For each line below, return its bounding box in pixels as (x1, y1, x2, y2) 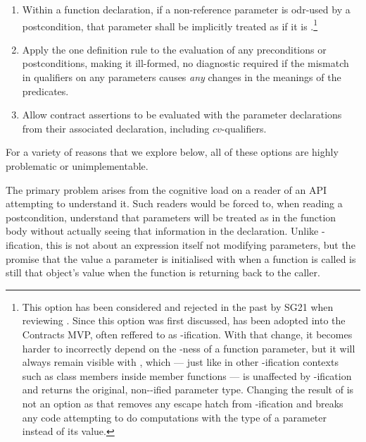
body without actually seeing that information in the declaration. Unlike (6, 223, 319, 238)
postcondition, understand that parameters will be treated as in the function (6, 209, 336, 224)
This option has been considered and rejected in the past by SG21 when (22, 299, 334, 314)
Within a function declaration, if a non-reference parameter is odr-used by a (22, 2, 351, 16)
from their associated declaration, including (22, 121, 210, 135)
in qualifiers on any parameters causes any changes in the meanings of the (22, 70, 341, 85)
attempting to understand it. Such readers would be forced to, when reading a (6, 196, 343, 211)
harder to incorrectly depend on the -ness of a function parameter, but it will (22, 340, 355, 355)
